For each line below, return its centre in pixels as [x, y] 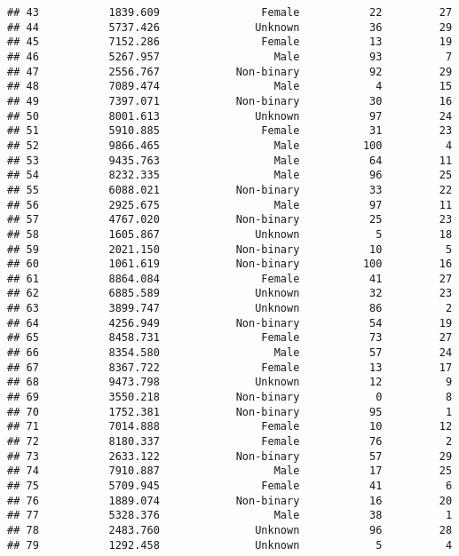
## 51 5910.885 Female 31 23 [230, 131]
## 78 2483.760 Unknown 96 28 [230, 530]
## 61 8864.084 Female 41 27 [230, 278]
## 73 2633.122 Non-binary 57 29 [230, 456]
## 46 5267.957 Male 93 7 [230, 56]
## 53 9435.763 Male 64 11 [230, 160]
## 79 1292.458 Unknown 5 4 [230, 545]
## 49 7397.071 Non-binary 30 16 [230, 101]
